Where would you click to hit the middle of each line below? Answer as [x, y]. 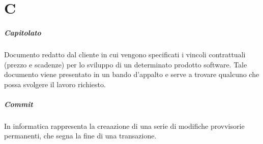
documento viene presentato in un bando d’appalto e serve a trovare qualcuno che [132, 74]
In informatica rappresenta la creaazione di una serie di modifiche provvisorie [124, 125]
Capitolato [23, 32]
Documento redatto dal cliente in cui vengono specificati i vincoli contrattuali [125, 54]
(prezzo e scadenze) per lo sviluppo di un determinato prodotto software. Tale [126, 64]
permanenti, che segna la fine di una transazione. [80, 136]
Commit [19, 104]
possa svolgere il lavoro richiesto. [55, 84]
